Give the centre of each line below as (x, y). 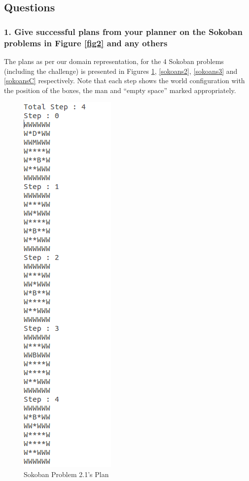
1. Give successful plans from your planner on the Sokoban (123, 31)
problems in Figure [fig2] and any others (86, 43)
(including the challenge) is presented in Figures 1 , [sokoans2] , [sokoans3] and (121, 71)
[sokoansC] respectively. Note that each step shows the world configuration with (124, 80)
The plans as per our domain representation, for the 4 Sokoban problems (114, 61)
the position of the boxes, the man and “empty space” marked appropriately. (120, 90)
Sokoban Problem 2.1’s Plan (66, 474)
